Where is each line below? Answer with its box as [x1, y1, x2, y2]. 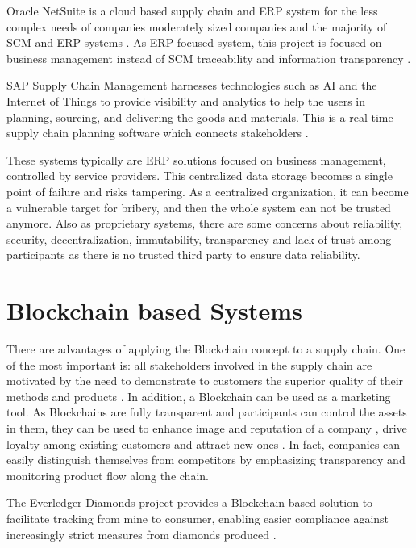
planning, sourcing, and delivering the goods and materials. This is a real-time [6, 108, 393, 125]
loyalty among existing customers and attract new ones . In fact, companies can [6, 435, 401, 452]
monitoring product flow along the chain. [6, 466, 209, 483]
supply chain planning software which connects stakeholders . [6, 124, 309, 141]
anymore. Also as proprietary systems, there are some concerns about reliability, [6, 215, 403, 232]
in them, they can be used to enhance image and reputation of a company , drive [6, 420, 407, 436]
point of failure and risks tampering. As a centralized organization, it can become [6, 182, 409, 199]
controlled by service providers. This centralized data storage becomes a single [6, 167, 393, 184]
